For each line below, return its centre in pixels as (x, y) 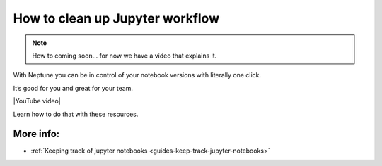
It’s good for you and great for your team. (73, 88)
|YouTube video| (37, 101)
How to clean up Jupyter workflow (116, 18)
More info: (36, 134)
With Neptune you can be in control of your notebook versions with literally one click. (137, 75)
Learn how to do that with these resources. (76, 114)
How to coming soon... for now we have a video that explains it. (125, 56)
